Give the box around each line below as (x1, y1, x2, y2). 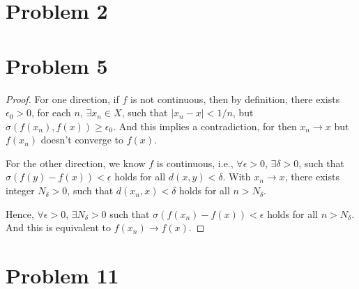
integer (6, 183, 35, 198)
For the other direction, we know (6, 155, 146, 170)
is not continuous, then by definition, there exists (130, 91, 340, 106)
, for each (31, 105, 71, 120)
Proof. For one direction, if (6, 91, 119, 106)
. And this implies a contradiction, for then (113, 118, 297, 133)
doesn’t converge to (40, 132, 124, 147)
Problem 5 (6, 51, 108, 79)
